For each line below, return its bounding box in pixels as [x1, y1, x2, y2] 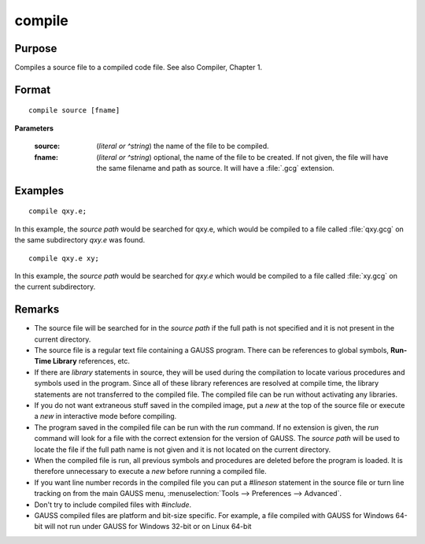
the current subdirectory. [14, 282, 96, 291]
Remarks [14, 303, 60, 316]
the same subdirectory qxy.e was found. [14, 235, 146, 245]
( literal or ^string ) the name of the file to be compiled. [96, 142, 269, 151]
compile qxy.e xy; [28, 253, 100, 263]
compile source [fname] [28, 106, 120, 115]
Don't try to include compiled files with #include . [34, 500, 192, 509]
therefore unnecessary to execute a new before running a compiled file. [34, 467, 267, 476]
